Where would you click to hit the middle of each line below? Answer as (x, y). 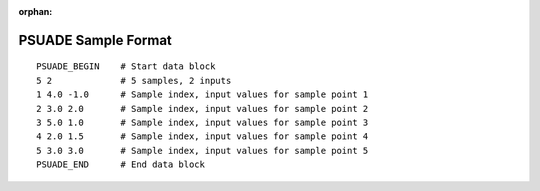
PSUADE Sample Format (95, 40)
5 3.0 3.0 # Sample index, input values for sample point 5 (202, 150)
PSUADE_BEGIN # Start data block (126, 66)
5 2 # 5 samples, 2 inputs (134, 80)
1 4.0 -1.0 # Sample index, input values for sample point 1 (202, 94)
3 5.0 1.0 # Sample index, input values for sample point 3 (202, 122)
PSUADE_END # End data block (120, 164)
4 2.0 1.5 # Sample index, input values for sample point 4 (202, 136)
